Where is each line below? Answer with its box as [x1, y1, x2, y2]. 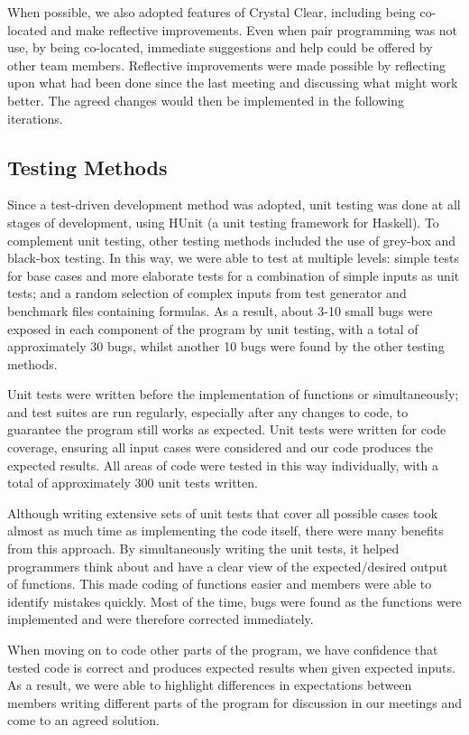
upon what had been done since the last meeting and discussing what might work [7, 73, 458, 92]
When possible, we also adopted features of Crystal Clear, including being [7, 3, 416, 21]
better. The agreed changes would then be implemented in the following [7, 90, 404, 109]
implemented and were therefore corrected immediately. [7, 609, 314, 628]
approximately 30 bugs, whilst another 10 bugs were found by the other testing [7, 337, 445, 356]
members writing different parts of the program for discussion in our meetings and [7, 693, 462, 712]
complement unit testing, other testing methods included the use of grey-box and [7, 230, 455, 249]
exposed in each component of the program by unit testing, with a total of [7, 319, 418, 338]
